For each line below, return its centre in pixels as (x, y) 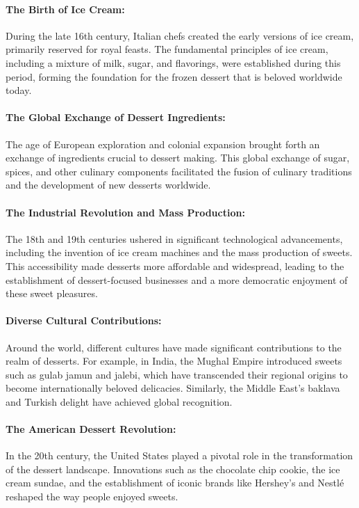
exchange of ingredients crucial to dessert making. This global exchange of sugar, (178, 158)
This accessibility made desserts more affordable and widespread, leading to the (175, 265)
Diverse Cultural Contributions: (84, 320)
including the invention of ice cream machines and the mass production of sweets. (179, 252)
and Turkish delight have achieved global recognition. (119, 401)
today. (19, 90)
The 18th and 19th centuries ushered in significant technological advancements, (174, 238)
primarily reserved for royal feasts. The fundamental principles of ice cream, (167, 49)
